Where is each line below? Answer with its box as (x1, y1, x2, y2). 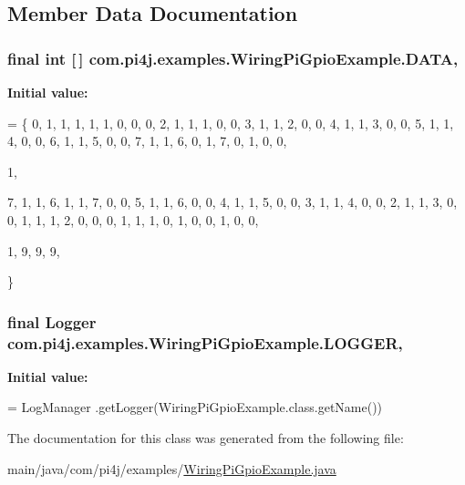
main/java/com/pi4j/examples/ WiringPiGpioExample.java (7, 459, 336, 478)
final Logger (7, 310, 97, 333)
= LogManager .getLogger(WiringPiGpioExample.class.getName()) (7, 397, 383, 417)
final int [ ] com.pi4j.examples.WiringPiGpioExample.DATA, (7, 46, 459, 69)
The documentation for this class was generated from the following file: (7, 428, 404, 448)
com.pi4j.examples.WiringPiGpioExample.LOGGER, (7, 331, 403, 354)
